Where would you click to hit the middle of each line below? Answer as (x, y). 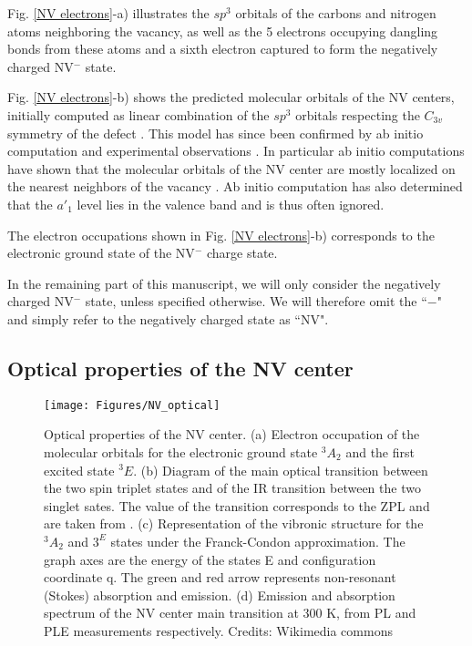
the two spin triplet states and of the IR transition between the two (232, 488)
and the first (380, 451)
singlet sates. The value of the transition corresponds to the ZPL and (237, 505)
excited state (79, 470)
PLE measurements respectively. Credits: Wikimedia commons (218, 630)
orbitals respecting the (358, 114)
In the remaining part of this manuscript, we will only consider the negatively (224, 283)
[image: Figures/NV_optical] (132, 405)
